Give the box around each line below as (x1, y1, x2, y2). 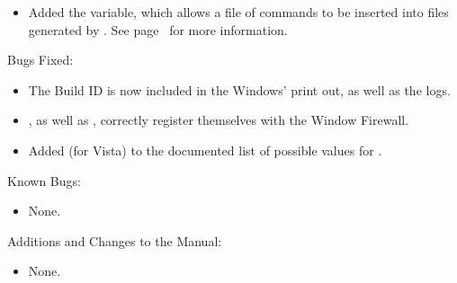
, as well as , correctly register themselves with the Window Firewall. (28, 111, 409, 129)
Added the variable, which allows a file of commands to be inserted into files (28, 3, 449, 21)
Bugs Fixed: (7, 50, 74, 69)
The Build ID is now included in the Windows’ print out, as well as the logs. (28, 80, 451, 99)
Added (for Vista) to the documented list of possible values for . (28, 140, 382, 159)
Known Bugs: (7, 171, 81, 190)
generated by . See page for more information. (28, 20, 288, 39)
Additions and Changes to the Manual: (7, 231, 222, 250)
